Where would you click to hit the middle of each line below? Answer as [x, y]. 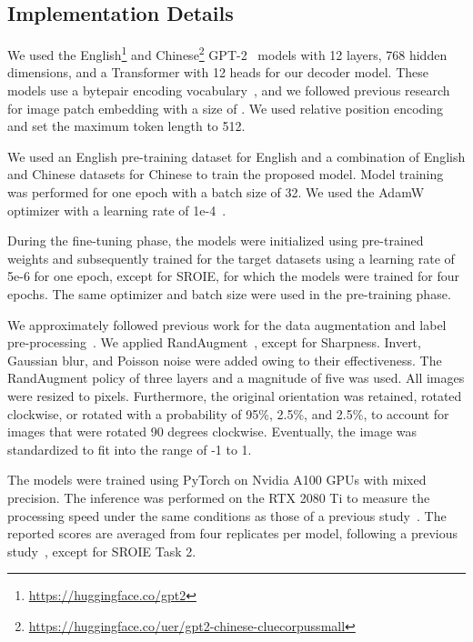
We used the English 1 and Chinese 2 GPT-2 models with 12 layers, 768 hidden [227, 53]
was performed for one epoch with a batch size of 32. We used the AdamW [216, 192]
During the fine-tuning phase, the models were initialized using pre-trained [216, 241]
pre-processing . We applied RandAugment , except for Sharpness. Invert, [214, 342]
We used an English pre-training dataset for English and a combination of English [236, 156]
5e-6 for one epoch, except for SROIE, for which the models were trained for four [233, 276]
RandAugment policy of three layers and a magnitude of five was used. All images [236, 378]
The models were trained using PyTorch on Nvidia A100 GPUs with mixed [217, 480]
